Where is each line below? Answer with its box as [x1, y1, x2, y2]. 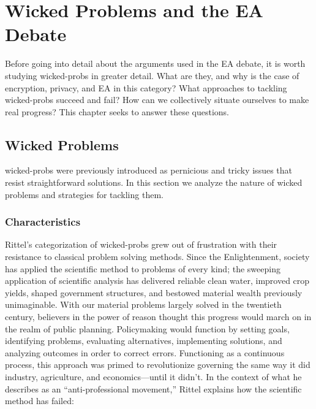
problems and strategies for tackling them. [5, 188, 164, 201]
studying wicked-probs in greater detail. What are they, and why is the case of [5, 69, 299, 82]
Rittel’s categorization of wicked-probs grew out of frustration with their [5, 238, 277, 251]
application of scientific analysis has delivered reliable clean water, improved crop [5, 274, 310, 287]
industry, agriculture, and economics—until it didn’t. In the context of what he [5, 370, 302, 383]
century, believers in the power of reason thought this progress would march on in [5, 310, 312, 323]
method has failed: [5, 394, 74, 407]
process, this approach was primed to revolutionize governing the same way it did [5, 358, 310, 371]
